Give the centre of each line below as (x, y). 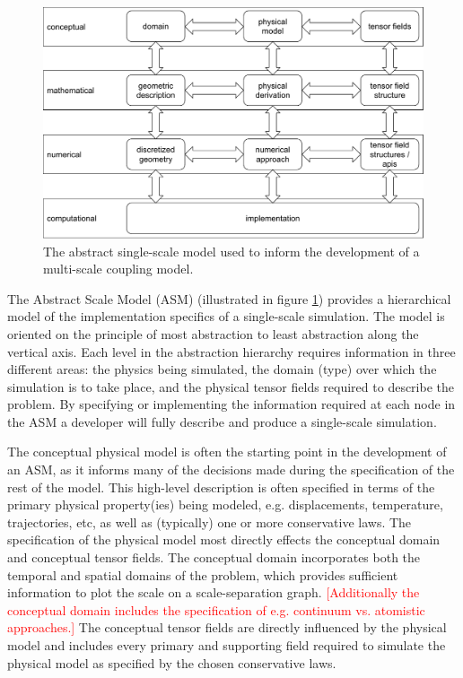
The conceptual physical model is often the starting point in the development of (227, 452)
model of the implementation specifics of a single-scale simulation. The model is (226, 316)
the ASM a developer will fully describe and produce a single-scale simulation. (222, 421)
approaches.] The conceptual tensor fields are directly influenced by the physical (227, 627)
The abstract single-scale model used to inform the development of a (231, 251)
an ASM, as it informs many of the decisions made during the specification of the (231, 469)
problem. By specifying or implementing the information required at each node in (231, 404)
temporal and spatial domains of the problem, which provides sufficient (203, 574)
